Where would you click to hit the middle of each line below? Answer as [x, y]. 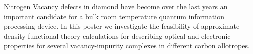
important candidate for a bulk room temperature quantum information [114, 16]
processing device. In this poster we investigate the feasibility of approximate [122, 26]
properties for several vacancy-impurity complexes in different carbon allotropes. [127, 46]
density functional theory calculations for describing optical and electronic [117, 36]
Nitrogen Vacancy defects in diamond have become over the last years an [116, 6]
